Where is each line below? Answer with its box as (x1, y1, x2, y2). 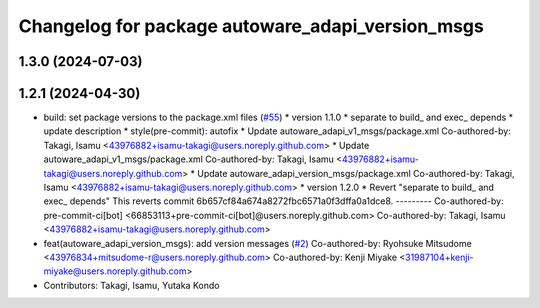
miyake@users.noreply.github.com (43, 265, 187, 277)
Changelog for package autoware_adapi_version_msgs (18, 15, 484, 37)
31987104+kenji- (405, 251, 474, 263)
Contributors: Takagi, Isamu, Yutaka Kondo (43, 279, 220, 291)
